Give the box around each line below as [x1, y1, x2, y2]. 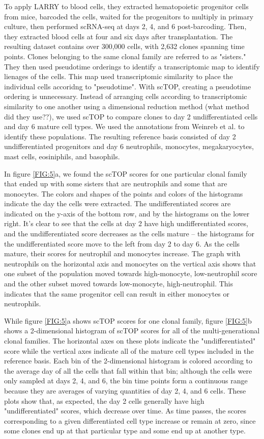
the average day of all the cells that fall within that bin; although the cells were [4, 365, 252, 376]
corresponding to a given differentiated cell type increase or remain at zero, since [4, 415, 256, 426]
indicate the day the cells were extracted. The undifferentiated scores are [4, 198, 231, 209]
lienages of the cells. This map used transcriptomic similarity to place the [4, 71, 233, 82]
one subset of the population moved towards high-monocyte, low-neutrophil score [4, 268, 257, 279]
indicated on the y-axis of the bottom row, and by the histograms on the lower [4, 208, 250, 218]
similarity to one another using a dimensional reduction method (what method [4, 101, 249, 111]
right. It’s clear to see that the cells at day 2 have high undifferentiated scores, [4, 218, 248, 229]
